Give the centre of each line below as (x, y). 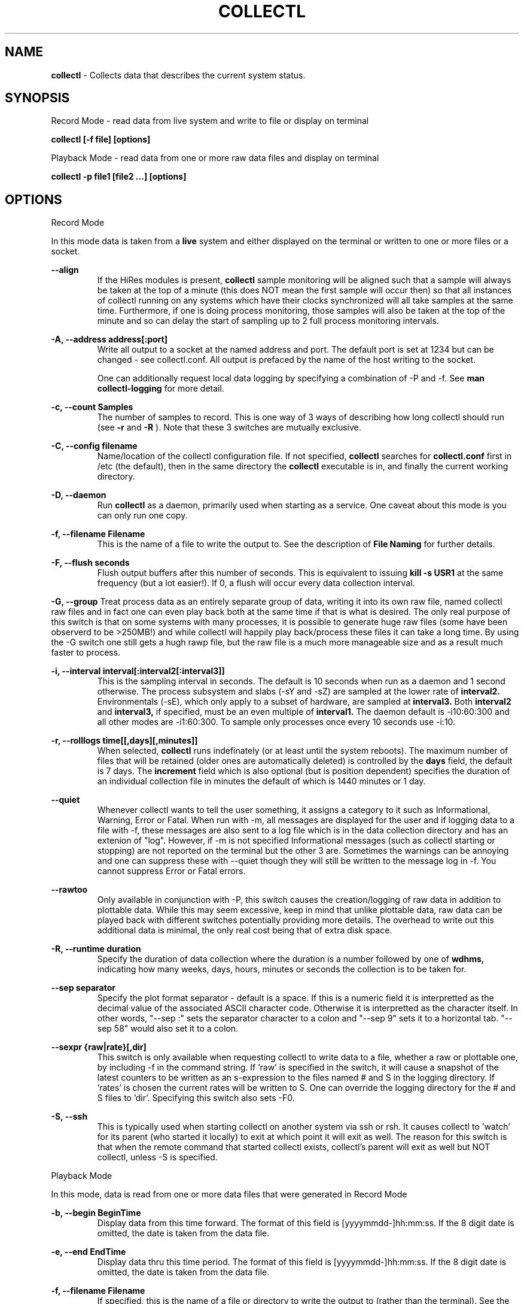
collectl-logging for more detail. (161, 389)
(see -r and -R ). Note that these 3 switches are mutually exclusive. (229, 427)
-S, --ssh (69, 1117)
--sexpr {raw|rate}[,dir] (99, 1047)
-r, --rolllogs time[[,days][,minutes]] (124, 741)
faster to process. (86, 653)
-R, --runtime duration (96, 949)
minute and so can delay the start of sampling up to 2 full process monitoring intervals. (268, 321)
